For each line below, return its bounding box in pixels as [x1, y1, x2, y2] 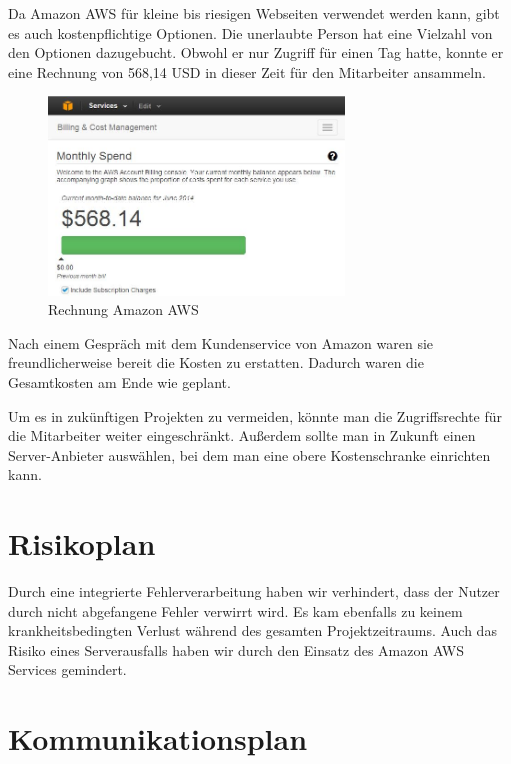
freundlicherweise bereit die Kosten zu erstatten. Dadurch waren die [8, 352, 424, 373]
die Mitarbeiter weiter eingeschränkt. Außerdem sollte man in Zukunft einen [8, 425, 476, 446]
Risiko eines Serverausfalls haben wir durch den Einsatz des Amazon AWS [8, 639, 465, 660]
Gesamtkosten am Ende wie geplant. [8, 371, 231, 392]
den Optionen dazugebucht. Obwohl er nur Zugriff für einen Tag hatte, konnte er [8, 42, 504, 63]
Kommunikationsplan [8, 718, 308, 759]
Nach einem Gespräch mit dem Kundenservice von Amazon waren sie [8, 332, 434, 353]
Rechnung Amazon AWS [48, 299, 199, 320]
